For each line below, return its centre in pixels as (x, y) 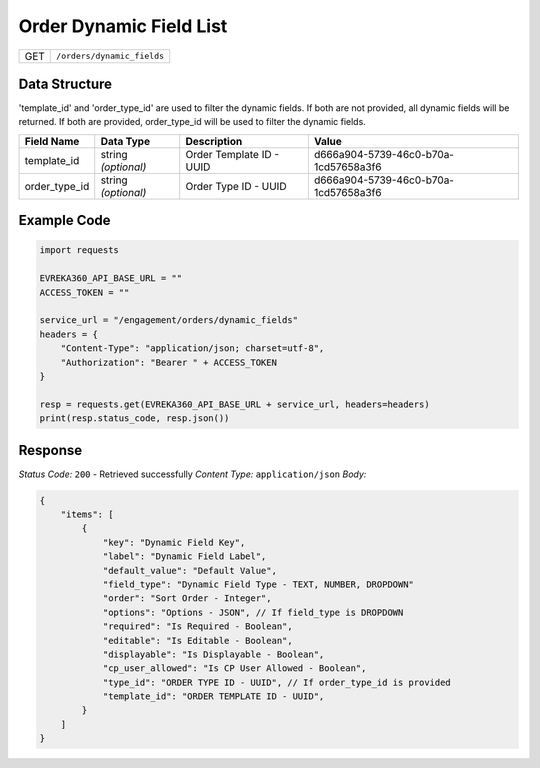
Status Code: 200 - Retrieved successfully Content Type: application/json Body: (192, 474)
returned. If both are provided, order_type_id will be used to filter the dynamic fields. (192, 122)
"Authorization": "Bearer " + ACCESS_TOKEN (168, 362)
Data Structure (65, 83)
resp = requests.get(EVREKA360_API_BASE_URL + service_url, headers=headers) (234, 404)
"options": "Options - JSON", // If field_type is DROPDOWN (253, 612)
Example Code (64, 220)
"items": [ (87, 514)
